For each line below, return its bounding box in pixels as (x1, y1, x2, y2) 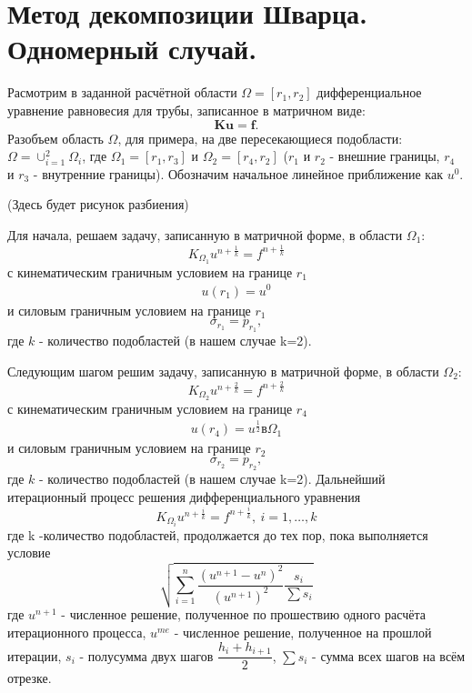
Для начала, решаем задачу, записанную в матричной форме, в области (7, 226, 403, 245)
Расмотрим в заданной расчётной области (7, 83, 237, 102)
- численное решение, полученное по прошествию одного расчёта (61, 605, 426, 624)
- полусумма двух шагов (79, 646, 214, 665)
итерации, (7, 646, 62, 665)
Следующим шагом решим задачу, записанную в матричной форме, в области (7, 361, 439, 380)
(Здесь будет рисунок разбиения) (7, 195, 189, 214)
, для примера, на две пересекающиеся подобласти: (117, 128, 403, 147)
